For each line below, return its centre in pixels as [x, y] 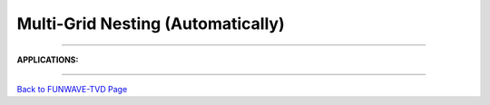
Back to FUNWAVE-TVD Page [72, 89]
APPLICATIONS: [48, 60]
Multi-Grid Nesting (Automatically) [151, 24]
